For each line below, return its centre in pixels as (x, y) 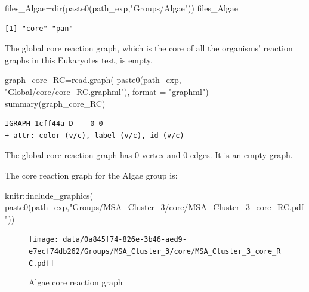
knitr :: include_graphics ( (49, 195)
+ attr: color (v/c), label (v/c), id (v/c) (95, 135)
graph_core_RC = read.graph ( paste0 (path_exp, (93, 80)
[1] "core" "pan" (39, 28)
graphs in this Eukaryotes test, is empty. (79, 59)
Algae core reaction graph (76, 282)
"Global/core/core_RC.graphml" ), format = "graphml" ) (107, 91)
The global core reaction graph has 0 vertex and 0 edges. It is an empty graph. (149, 155)
